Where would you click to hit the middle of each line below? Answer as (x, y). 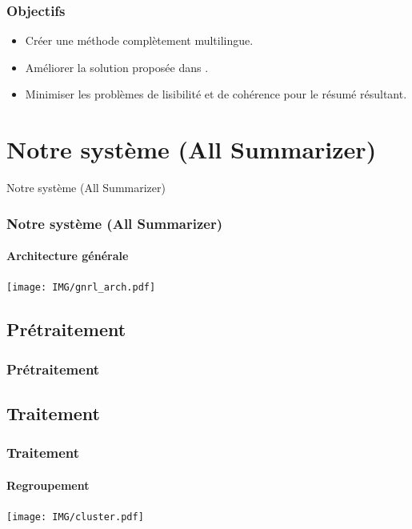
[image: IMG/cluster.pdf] (75, 517)
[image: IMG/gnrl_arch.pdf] (81, 288)
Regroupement (48, 485)
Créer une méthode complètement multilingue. (139, 40)
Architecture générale (68, 256)
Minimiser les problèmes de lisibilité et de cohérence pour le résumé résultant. (216, 94)
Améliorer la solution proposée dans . (117, 67)
